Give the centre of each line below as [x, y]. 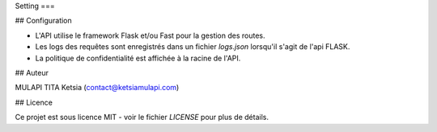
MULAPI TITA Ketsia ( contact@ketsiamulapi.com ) [97, 88]
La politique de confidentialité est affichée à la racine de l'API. [138, 58]
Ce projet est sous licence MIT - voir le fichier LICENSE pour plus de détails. [142, 118]
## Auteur [32, 72]
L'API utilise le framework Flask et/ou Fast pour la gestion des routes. [151, 35]
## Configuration [43, 21]
